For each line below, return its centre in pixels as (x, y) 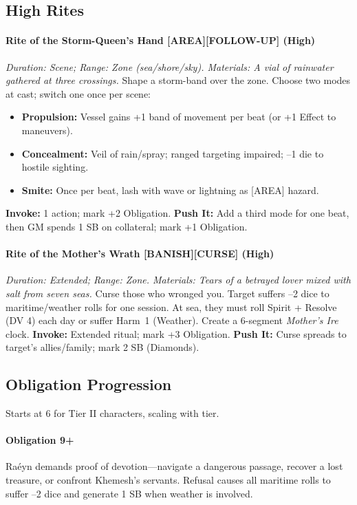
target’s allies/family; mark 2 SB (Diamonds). (102, 347)
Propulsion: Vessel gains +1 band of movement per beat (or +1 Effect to (179, 117)
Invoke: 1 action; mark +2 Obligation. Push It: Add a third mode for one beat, (177, 213)
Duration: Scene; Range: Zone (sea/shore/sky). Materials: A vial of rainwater (170, 66)
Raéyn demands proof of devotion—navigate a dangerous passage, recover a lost (174, 466)
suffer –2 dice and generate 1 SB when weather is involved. (129, 493)
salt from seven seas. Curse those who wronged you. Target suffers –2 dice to (167, 293)
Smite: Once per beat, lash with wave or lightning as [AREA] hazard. (170, 190)
